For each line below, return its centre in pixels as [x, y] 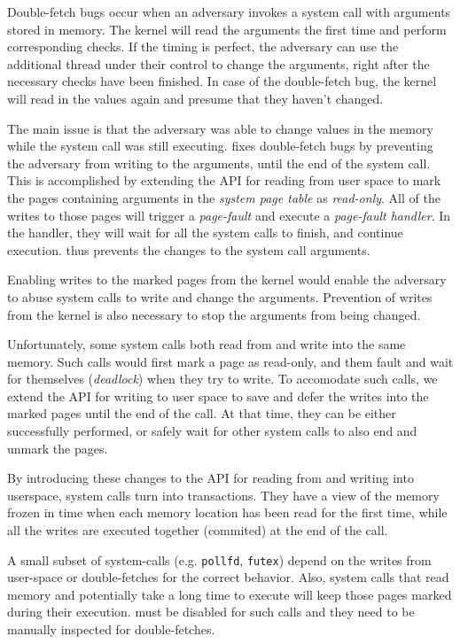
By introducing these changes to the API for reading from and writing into [211, 478]
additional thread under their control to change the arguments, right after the [218, 63]
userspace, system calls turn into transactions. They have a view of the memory [223, 495]
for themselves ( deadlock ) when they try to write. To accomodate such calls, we [222, 379]
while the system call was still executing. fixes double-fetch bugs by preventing [220, 146]
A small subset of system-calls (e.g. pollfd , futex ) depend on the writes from [219, 559]
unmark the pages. [58, 448]
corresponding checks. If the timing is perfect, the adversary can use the [203, 47]
